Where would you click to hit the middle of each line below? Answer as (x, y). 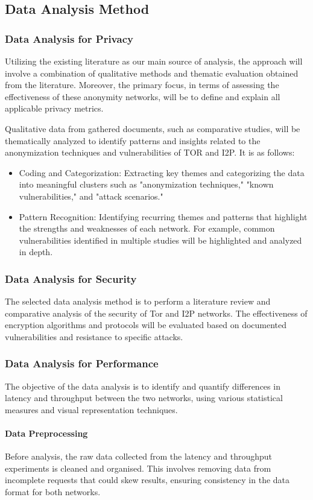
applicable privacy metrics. (54, 108)
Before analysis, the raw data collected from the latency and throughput (139, 456)
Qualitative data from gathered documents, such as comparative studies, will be (153, 128)
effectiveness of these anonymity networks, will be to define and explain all (143, 96)
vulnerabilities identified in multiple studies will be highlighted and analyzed (160, 240)
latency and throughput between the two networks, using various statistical (144, 398)
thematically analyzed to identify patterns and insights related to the (133, 140)
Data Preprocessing (46, 433)
